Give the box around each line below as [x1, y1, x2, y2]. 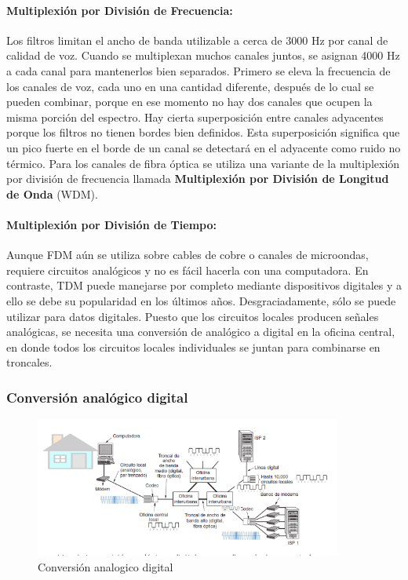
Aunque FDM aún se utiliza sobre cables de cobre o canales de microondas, [6, 246, 369, 263]
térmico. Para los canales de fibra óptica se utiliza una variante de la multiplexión [6, 155, 400, 171]
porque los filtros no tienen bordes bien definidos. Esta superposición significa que [6, 124, 400, 140]
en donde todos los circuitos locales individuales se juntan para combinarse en [6, 338, 381, 355]
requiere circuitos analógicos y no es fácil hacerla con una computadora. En [6, 261, 369, 278]
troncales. [6, 354, 53, 370]
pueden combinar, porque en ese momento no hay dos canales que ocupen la [6, 93, 373, 110]
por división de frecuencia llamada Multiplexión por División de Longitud [6, 170, 389, 187]
